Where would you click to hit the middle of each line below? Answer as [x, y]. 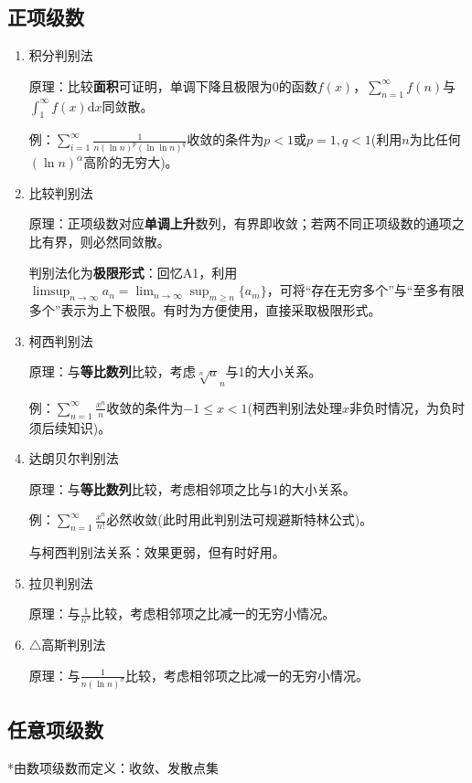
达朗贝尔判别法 [74, 458]
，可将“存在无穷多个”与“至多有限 [365, 290]
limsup [51, 292]
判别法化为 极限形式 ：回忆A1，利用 [133, 272]
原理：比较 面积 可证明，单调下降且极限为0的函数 [173, 85]
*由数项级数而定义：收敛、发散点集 [113, 767]
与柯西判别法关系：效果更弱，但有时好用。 [157, 552]
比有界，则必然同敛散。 [99, 242]
